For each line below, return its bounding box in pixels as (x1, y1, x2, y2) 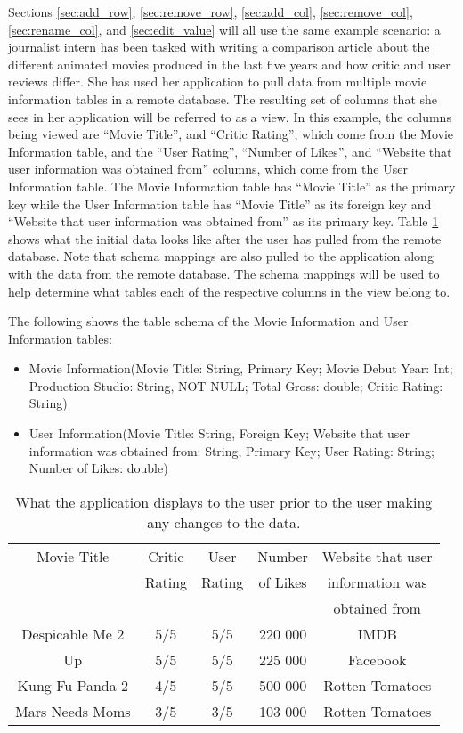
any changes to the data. (147, 511, 301, 533)
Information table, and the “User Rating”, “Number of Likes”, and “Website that (8, 142, 452, 160)
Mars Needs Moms (15, 700, 131, 721)
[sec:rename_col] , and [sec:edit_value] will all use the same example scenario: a (8, 20, 441, 38)
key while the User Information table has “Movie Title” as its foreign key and (8, 194, 432, 213)
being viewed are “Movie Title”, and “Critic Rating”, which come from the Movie (8, 125, 453, 143)
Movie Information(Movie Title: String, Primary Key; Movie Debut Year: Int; (28, 359, 453, 378)
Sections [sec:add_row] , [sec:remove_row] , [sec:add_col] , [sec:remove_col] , (8, 3, 413, 20)
